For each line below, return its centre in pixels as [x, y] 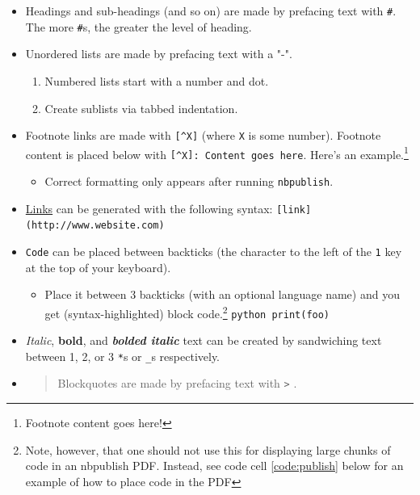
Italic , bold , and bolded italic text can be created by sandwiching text [204, 340]
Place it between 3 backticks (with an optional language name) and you [222, 294]
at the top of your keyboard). [98, 267]
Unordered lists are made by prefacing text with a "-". [159, 54]
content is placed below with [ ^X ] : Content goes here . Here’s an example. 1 [217, 153]
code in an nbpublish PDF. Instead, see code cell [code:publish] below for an [214, 466]
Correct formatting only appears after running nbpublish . [189, 181]
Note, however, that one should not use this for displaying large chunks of [208, 449]
